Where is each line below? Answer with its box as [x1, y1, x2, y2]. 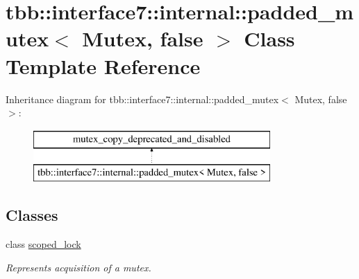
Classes [6, 204, 58, 226]
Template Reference [6, 51, 201, 80]
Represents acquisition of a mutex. [6, 260, 151, 274]
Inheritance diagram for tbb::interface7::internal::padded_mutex [6, 91, 279, 106]
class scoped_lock [6, 237, 81, 251]
